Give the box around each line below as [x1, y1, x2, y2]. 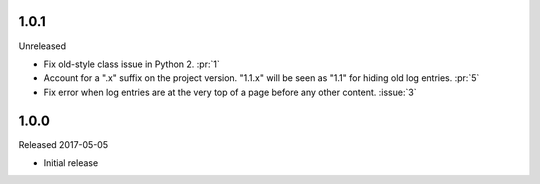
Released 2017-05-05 [18, 138, 109, 150]
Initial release [43, 156, 99, 169]
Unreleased [18, 40, 67, 52]
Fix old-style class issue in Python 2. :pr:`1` [43, 58, 220, 70]
